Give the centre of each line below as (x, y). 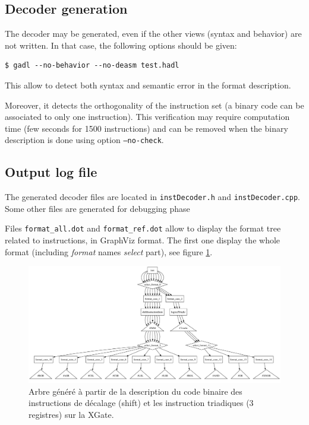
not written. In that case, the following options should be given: (121, 45)
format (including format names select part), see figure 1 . (109, 251)
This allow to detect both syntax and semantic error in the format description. (148, 85)
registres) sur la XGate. (71, 414)
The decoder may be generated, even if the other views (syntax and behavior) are (153, 34)
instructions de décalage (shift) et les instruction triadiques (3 (141, 403)
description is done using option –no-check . (84, 140)
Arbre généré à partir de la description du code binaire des (135, 391)
